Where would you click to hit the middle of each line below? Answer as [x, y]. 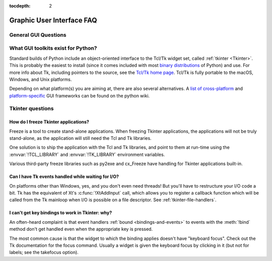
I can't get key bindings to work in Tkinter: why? [61, 213]
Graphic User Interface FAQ [53, 20]
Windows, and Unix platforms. [41, 79]
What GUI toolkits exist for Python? [53, 48]
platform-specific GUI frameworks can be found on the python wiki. [80, 96]
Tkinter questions [31, 109]
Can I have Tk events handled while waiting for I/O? [64, 177]
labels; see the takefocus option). [44, 252]
